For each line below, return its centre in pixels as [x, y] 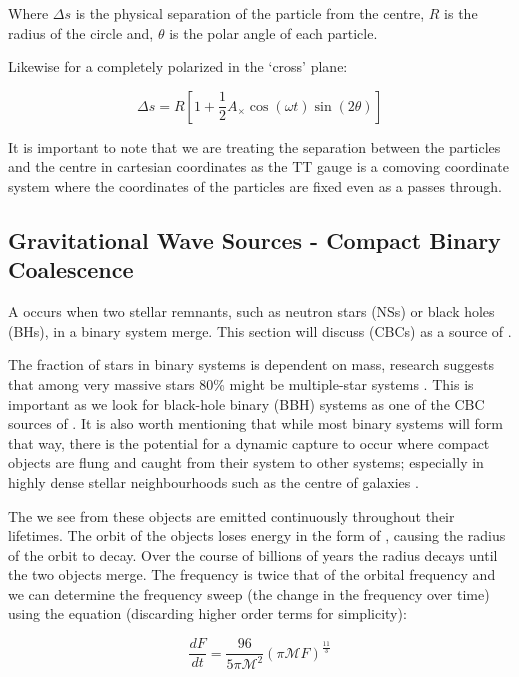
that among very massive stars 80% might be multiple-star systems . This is [241, 383]
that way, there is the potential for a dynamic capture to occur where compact [249, 442]
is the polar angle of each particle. [273, 32]
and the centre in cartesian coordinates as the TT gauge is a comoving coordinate [258, 166]
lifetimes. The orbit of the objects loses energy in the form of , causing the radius [257, 535]
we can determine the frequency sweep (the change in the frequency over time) [249, 593]
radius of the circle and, [81, 32]
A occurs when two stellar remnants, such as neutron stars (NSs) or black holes [251, 311]
